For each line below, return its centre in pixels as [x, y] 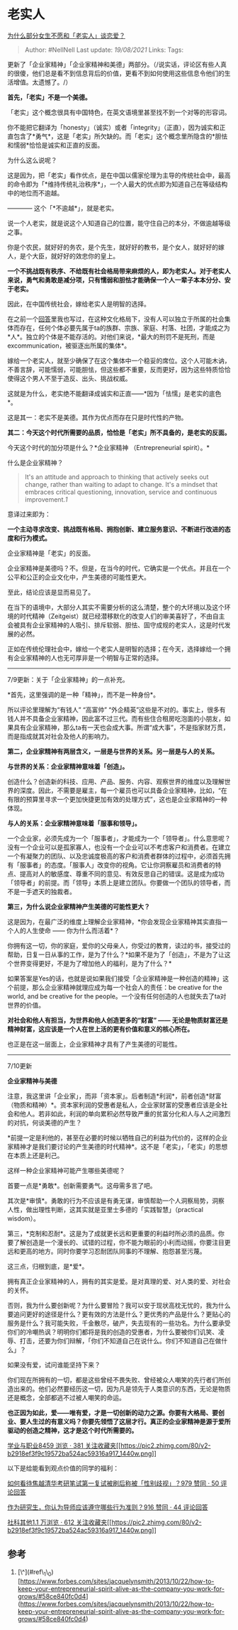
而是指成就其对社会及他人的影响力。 [60, 736]
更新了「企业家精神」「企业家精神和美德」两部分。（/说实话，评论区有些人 [114, 64]
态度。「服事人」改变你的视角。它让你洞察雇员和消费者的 [133, 865]
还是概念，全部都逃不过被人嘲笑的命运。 [66, 1397]
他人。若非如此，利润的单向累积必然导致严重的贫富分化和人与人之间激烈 [125, 1113]
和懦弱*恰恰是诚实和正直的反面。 [56, 145]
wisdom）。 [24, 1218]
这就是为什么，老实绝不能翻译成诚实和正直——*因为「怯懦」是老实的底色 [114, 393]
